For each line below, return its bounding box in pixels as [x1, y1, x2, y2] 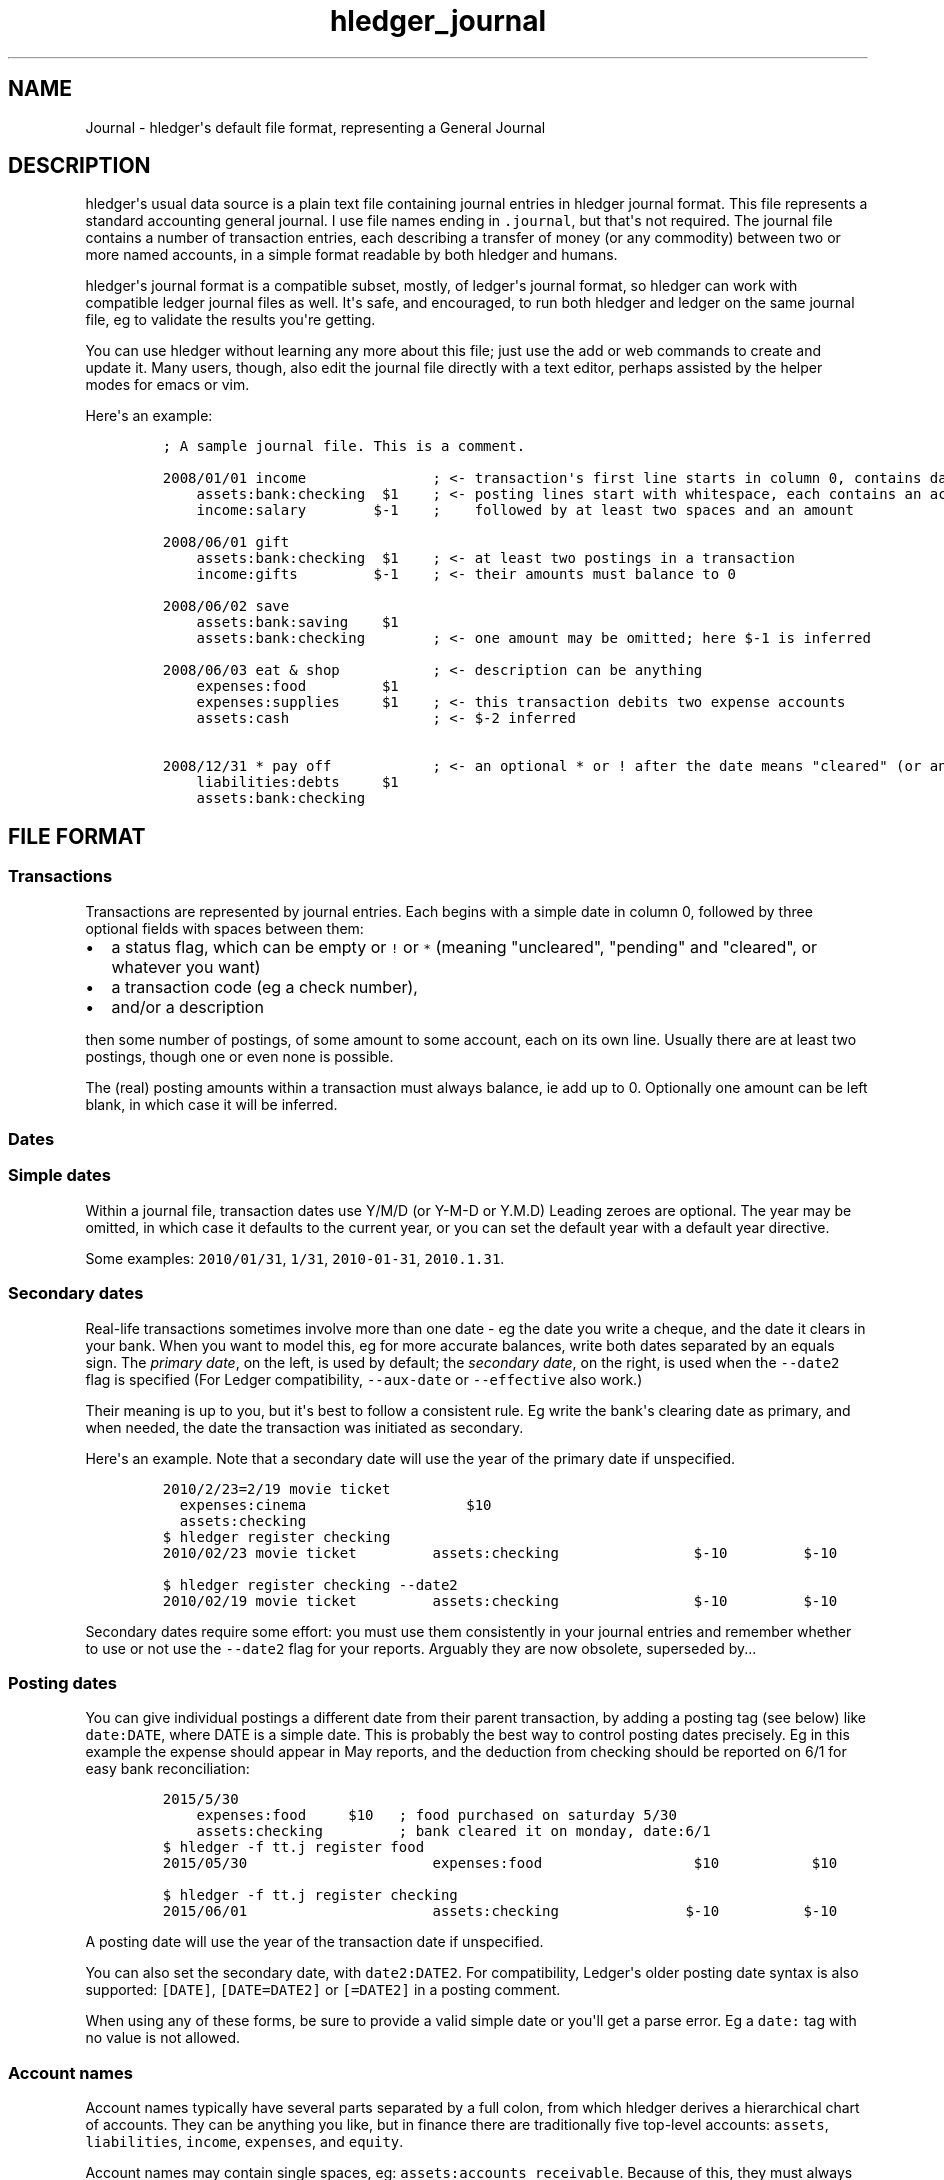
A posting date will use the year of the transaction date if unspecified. [85, 1933, 544, 1951]
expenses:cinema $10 [179, 1496, 492, 1513]
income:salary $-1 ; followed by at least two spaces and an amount [196, 502, 854, 519]
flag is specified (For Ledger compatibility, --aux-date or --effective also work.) [85, 1370, 643, 1388]
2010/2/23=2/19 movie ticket [162, 1480, 391, 1497]
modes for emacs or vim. [85, 376, 250, 394]
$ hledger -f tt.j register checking [162, 1887, 458, 1904]
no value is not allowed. [85, 2029, 241, 2047]
